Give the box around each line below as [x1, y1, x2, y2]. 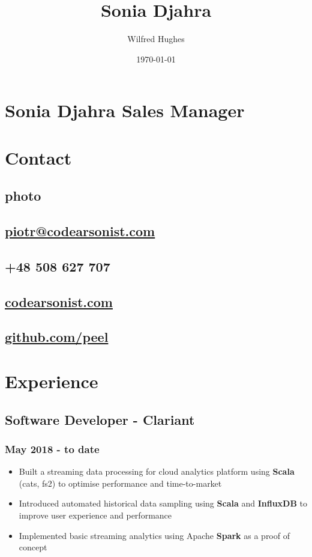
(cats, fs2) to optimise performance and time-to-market [19, 476, 222, 489]
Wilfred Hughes [127, 32, 185, 45]
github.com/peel [5, 327, 109, 346]
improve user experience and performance [19, 508, 172, 521]
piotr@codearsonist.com [5, 222, 155, 240]
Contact [5, 145, 72, 169]
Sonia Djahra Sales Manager [5, 98, 245, 123]
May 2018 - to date [5, 441, 100, 456]
